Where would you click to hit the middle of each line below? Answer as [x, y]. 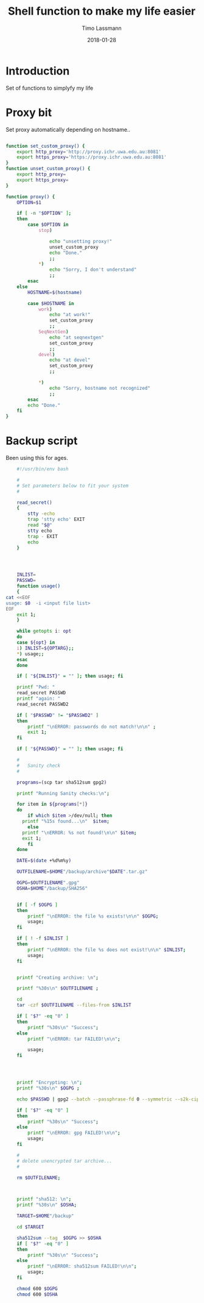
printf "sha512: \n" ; [44, 1199]
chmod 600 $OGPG [37, 1288]
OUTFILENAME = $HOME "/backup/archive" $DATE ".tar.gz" [82, 872]
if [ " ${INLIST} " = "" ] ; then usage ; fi [70, 676]
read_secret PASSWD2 [43, 704]
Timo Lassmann [102, 28]
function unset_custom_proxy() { [48, 169]
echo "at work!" [70, 315]
